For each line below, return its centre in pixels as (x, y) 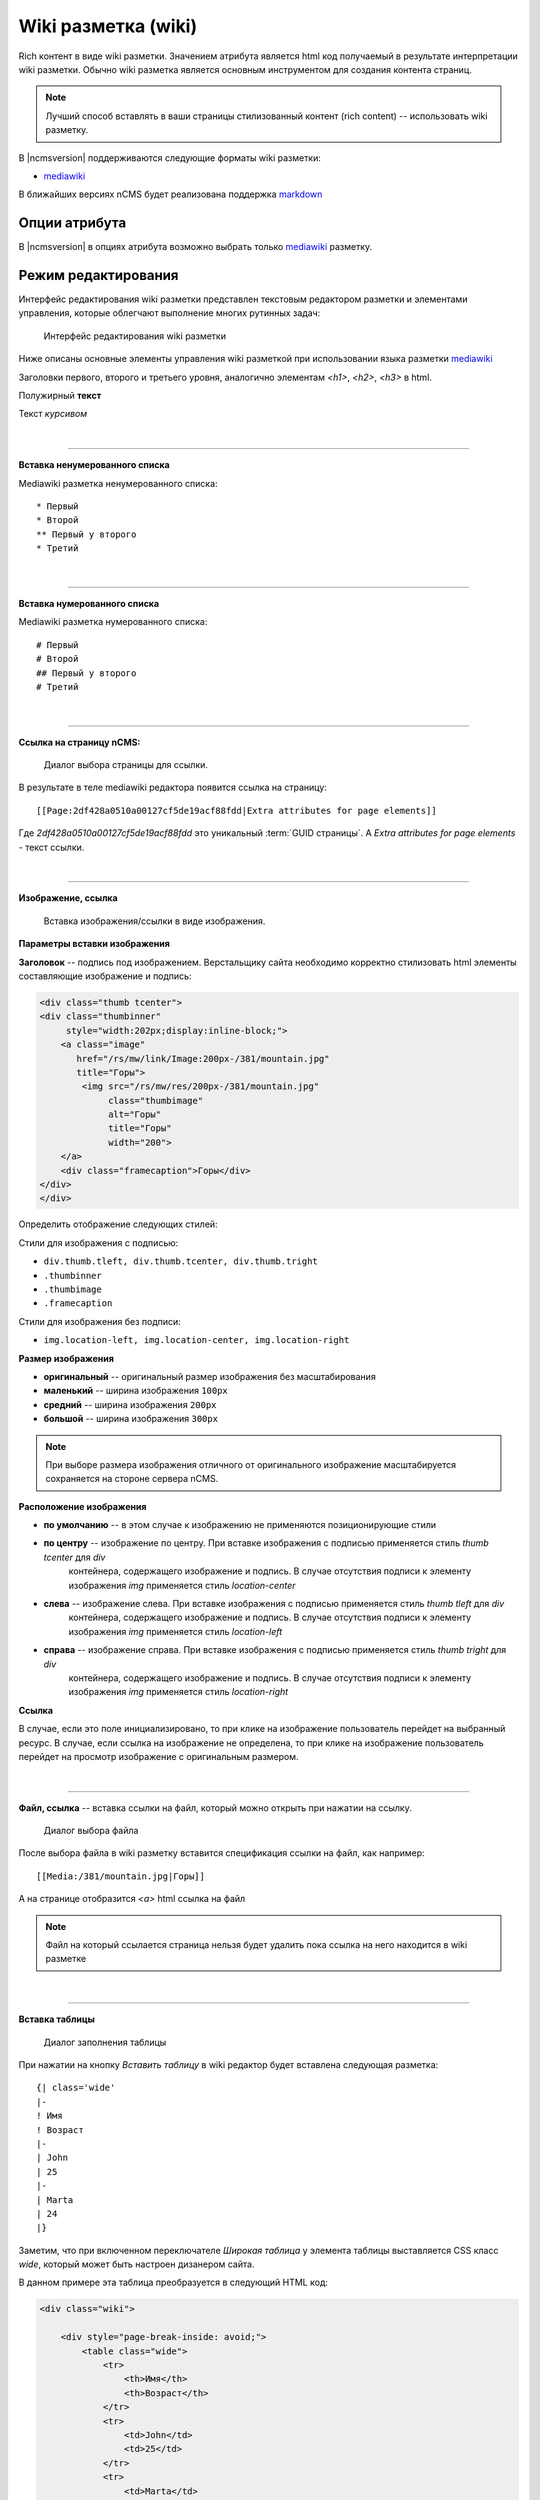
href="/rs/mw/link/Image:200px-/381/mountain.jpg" (203, 1058)
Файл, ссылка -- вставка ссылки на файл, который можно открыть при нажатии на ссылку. (215, 1807)
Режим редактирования (98, 275)
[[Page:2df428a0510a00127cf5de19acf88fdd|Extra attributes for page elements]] (236, 810)
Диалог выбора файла (91, 1831)
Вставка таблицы (56, 2019)
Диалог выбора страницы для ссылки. (126, 765)
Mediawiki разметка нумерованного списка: (113, 622)
